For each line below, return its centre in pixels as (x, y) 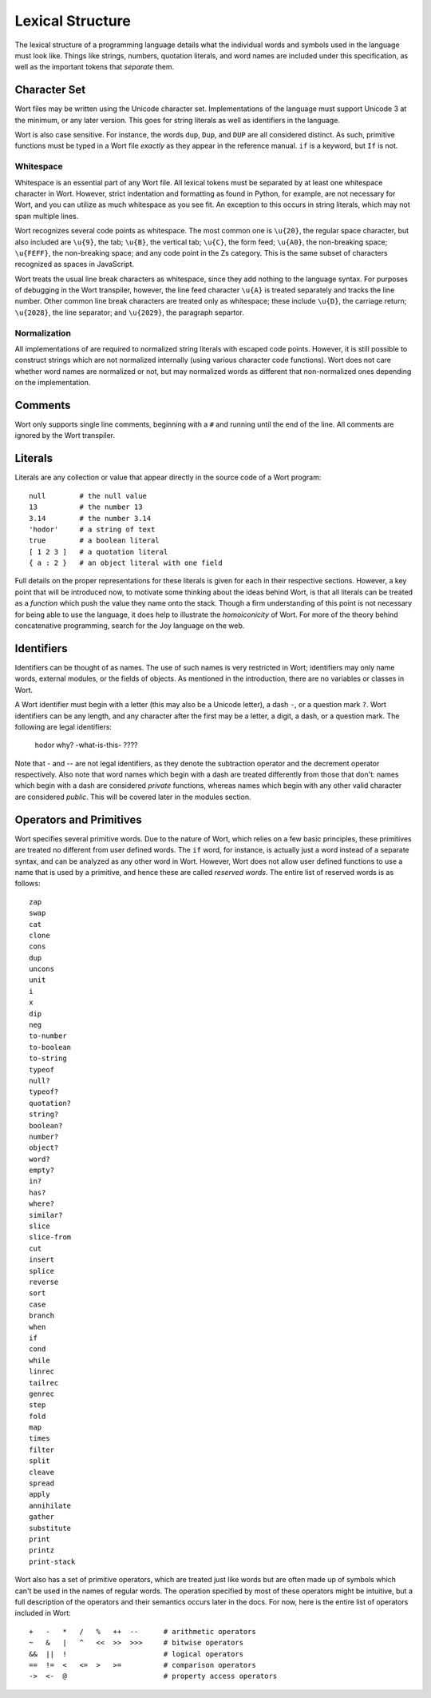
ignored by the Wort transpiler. (65, 435)
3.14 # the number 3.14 (90, 518)
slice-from (50, 1237)
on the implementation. (53, 383)
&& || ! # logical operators (136, 1654)
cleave (42, 1472)
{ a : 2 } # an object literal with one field (126, 563)
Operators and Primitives (79, 819)
